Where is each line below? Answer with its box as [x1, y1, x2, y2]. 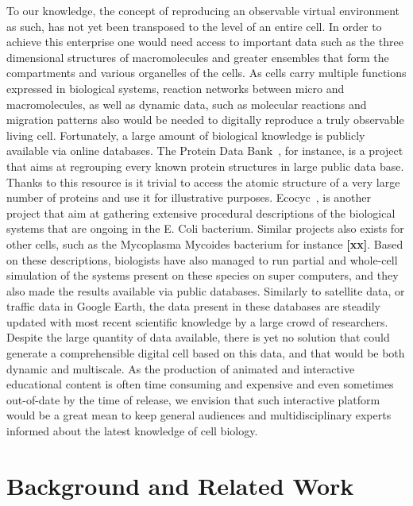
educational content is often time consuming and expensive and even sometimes [6, 376, 394, 392]
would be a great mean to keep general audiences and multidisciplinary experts [6, 407, 392, 423]
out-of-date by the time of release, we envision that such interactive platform [6, 391, 380, 408]
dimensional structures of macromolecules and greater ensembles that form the [6, 48, 389, 65]
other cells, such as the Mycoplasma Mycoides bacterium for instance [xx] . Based [6, 235, 403, 252]
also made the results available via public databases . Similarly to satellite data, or [6, 282, 405, 299]
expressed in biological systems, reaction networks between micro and [6, 79, 345, 96]
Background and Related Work [6, 469, 354, 501]
